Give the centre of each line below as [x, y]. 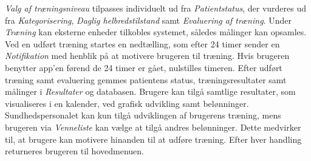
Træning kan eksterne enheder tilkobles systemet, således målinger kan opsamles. [156, 32]
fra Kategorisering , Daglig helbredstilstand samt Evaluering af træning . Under [148, 20]
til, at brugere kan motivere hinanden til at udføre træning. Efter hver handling [153, 139]
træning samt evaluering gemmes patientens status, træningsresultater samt [146, 79]
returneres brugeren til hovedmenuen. [74, 151]
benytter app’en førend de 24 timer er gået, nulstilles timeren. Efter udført [144, 67]
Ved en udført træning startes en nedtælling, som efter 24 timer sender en [142, 43]
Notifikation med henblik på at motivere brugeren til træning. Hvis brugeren [147, 56]
